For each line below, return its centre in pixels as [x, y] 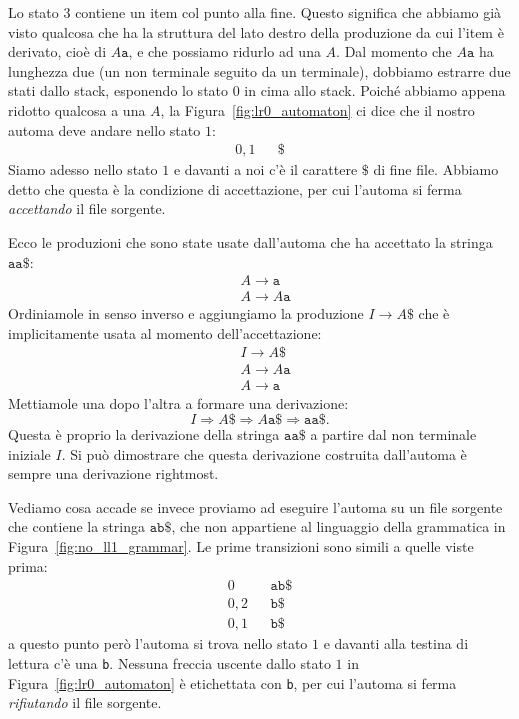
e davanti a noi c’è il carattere [265, 169]
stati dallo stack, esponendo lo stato [118, 90]
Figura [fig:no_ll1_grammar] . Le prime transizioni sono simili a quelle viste [241, 546]
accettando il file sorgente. [87, 208]
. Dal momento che [394, 51]
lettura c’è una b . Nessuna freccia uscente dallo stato [169, 662]
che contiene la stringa [76, 526]
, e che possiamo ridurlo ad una [224, 51]
